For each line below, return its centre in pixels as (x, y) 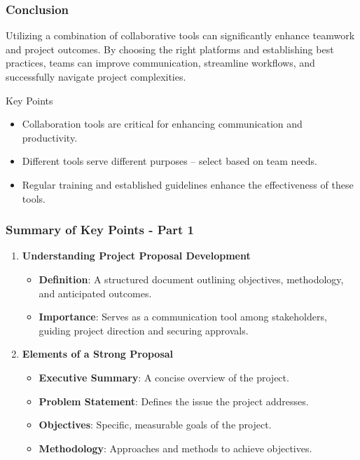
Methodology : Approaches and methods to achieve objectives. (175, 448)
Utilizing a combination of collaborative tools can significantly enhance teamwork (180, 35)
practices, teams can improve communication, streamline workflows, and (160, 63)
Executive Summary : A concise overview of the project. (164, 377)
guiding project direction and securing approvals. (144, 330)
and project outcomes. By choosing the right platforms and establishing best (170, 49)
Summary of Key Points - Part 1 (100, 230)
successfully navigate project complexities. (96, 76)
